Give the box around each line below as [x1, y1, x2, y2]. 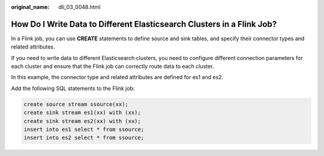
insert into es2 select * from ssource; [23, 134, 144, 141]
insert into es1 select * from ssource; [23, 126, 144, 133]
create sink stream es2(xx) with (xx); [23, 118, 141, 124]
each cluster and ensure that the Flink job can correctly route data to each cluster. [11, 63, 214, 70]
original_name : [11, 4, 50, 10]
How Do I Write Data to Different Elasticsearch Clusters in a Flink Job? [11, 19, 277, 29]
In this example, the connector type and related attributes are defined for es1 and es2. [11, 74, 224, 81]
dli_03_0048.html [58, 4, 101, 10]
